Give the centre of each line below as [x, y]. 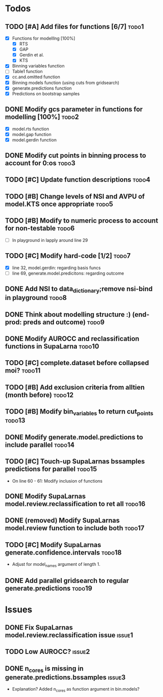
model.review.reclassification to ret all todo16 [75, 504]
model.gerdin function [34, 139]
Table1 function [27, 71]
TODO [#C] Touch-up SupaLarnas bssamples [75, 461]
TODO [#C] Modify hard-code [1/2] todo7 [68, 256]
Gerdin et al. [32, 55]
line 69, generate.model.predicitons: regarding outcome [68, 273]
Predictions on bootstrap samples [46, 93]
